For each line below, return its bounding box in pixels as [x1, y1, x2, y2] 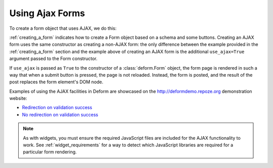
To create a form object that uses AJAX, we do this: [9, 25, 117, 31]
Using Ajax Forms [9, 8, 85, 19]
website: [9, 95, 27, 101]
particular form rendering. [23, 149, 77, 155]
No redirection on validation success [22, 111, 99, 118]
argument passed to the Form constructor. [9, 55, 98, 62]
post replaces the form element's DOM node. [9, 79, 104, 85]
